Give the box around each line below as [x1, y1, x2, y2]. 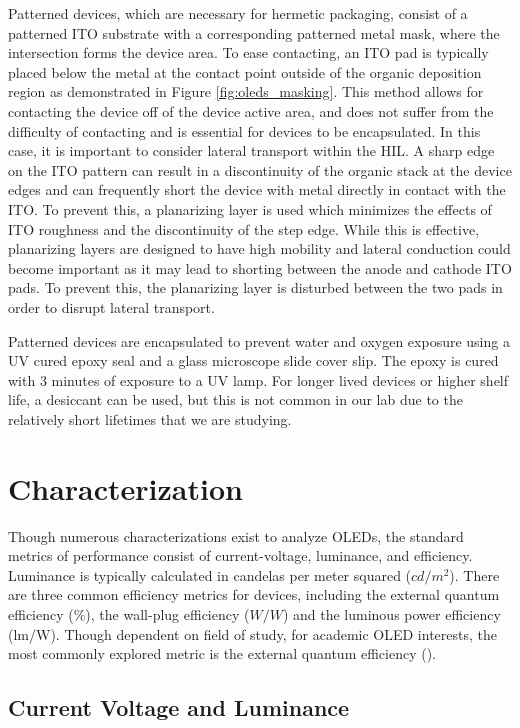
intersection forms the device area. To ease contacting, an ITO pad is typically [8, 42, 489, 63]
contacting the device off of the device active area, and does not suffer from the [8, 100, 494, 121]
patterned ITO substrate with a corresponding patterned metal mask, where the [8, 22, 500, 43]
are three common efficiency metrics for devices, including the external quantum [8, 584, 500, 605]
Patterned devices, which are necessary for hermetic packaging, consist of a [8, 3, 468, 23]
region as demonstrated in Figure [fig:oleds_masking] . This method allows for [8, 81, 484, 102]
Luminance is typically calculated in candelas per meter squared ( [8, 564, 412, 585]
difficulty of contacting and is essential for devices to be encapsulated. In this [8, 120, 481, 141]
